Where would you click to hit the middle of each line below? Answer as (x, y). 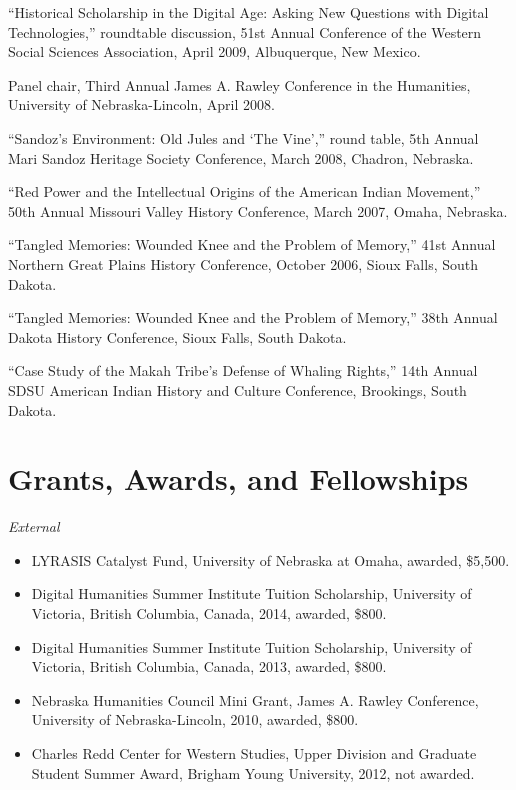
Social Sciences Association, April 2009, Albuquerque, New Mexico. (214, 51)
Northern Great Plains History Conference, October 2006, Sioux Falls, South (243, 263)
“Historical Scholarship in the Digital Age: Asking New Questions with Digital (248, 12)
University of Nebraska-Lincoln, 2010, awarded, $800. (195, 719)
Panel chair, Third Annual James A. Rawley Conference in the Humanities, (239, 84)
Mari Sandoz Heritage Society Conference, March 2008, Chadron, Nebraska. (241, 157)
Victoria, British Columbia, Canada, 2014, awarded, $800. (209, 613)
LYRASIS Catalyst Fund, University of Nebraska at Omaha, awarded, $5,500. (270, 559)
